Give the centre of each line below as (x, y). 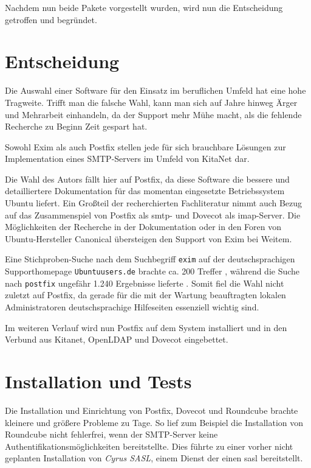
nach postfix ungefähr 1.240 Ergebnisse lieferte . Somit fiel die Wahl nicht (145, 283)
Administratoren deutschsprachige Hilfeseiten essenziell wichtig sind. (132, 307)
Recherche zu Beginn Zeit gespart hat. (76, 126)
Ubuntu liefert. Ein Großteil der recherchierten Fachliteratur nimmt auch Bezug (154, 203)
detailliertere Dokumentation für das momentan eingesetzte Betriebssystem (145, 191)
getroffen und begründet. (51, 19)
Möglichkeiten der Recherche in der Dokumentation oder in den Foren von (143, 227)
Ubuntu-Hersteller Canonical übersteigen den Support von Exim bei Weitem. (149, 238)
